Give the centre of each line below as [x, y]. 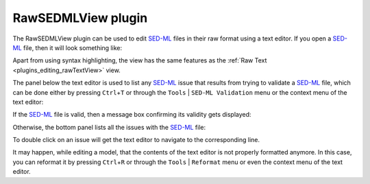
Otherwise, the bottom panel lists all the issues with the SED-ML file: [109, 127]
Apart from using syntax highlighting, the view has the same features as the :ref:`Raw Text [140, 60]
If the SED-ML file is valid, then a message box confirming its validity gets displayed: [132, 115]
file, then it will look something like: [73, 47]
